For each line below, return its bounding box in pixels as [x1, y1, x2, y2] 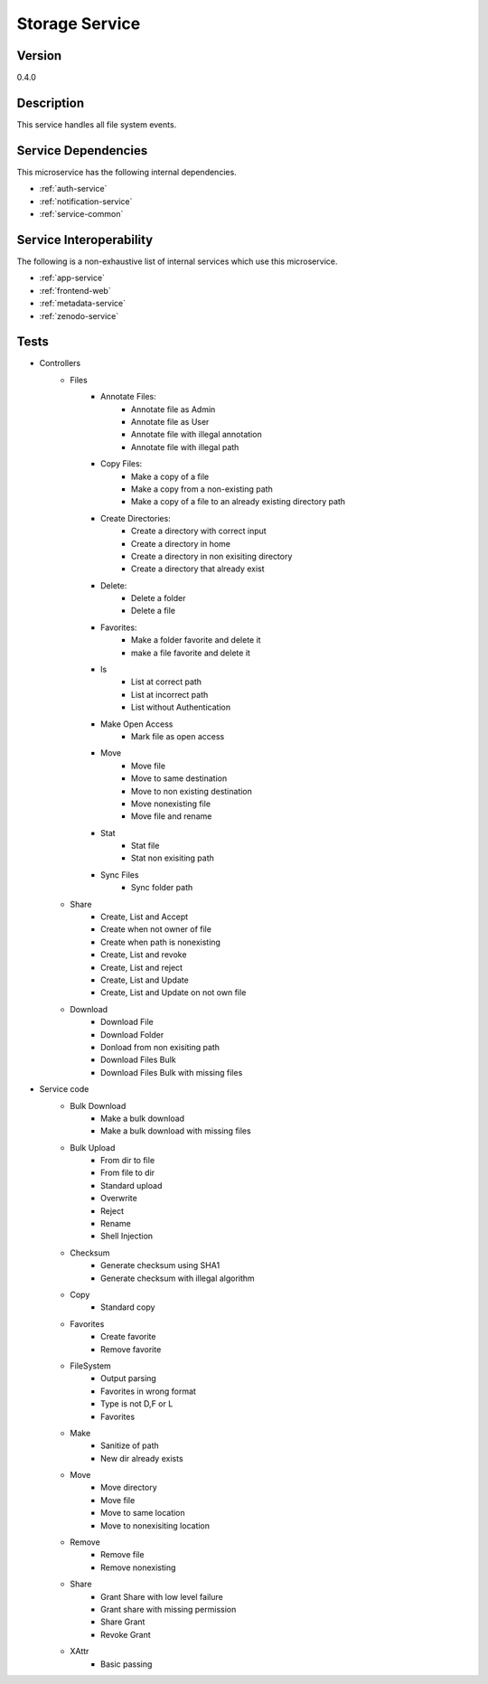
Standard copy [100, 1302, 155, 1312]
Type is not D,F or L [100, 1398, 174, 1409]
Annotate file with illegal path [131, 441, 239, 452]
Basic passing [100, 1659, 153, 1670]
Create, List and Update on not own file [100, 987, 247, 998]
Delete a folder [131, 593, 186, 604]
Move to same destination [131, 773, 228, 784]
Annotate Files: [100, 391, 157, 402]
